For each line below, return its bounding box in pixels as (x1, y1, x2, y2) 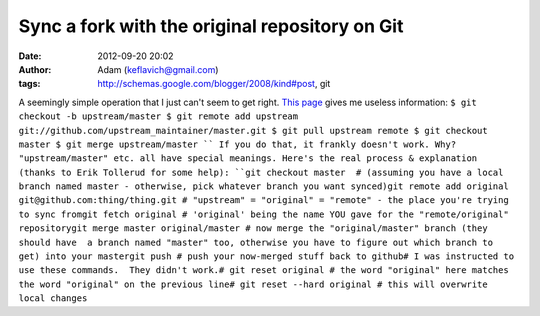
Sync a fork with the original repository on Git (18, 15, 404, 37)
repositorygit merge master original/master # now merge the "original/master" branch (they (18, 223, 489, 234)
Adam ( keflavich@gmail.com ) (97, 63, 219, 75)
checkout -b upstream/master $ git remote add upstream (18, 111, 299, 122)
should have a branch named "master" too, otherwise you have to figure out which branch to (18, 236, 494, 248)
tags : (18, 78, 41, 90)
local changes (18, 293, 88, 304)
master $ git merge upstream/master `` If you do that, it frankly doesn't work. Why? (18, 138, 457, 150)
